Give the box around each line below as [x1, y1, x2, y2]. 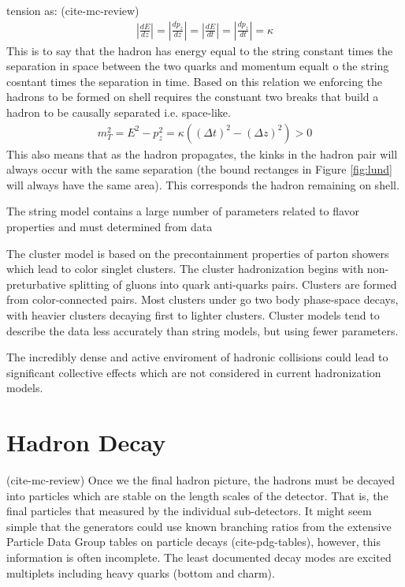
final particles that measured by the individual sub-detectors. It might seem [6, 503, 372, 519]
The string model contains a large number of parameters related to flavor [6, 203, 360, 219]
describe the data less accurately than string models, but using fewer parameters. [6, 322, 399, 338]
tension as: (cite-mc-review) [6, 2, 139, 18]
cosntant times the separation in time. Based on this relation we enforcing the [6, 73, 383, 89]
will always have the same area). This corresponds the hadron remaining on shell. [6, 176, 399, 193]
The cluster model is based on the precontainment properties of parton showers [6, 245, 389, 261]
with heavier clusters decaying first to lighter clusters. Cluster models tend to [6, 306, 380, 323]
